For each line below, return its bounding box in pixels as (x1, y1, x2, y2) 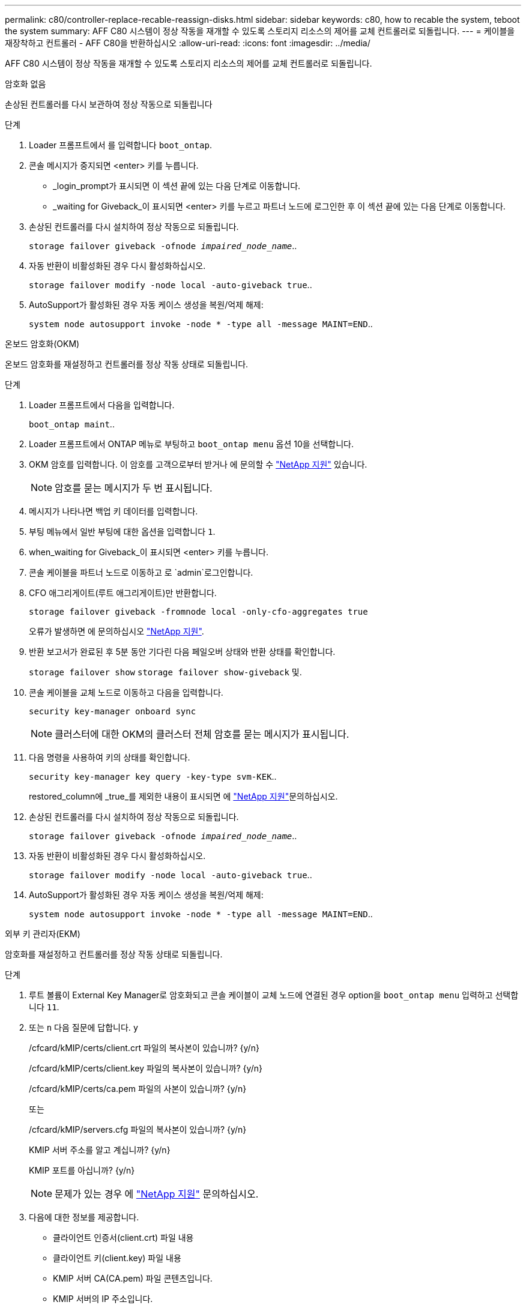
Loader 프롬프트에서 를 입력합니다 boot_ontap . (29, 140, 212, 150)
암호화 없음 (5, 79, 46, 89)
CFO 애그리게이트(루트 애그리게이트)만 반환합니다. (29, 588, 217, 598)
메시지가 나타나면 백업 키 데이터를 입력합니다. (29, 506, 198, 516)
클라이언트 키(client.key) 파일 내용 (53, 1253, 181, 1263)
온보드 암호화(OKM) (5, 339, 80, 349)
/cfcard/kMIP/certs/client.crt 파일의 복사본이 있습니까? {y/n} (29, 1043, 259, 1053)
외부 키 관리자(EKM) (5, 929, 80, 939)
